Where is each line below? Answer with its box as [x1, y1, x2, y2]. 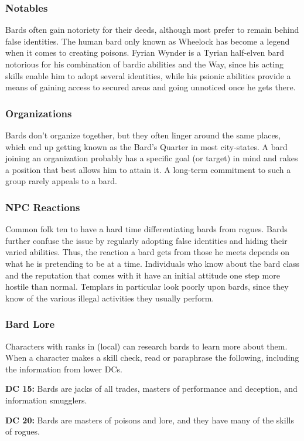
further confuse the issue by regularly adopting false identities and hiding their [5, 234, 288, 246]
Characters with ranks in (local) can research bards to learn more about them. [5, 340, 288, 352]
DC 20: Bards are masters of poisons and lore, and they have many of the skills [5, 413, 294, 426]
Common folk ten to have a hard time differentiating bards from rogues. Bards [5, 223, 288, 235]
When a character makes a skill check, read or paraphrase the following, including [5, 351, 299, 364]
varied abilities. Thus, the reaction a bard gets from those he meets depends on [5, 246, 290, 258]
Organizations [5, 106, 72, 120]
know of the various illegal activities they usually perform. [5, 291, 214, 304]
